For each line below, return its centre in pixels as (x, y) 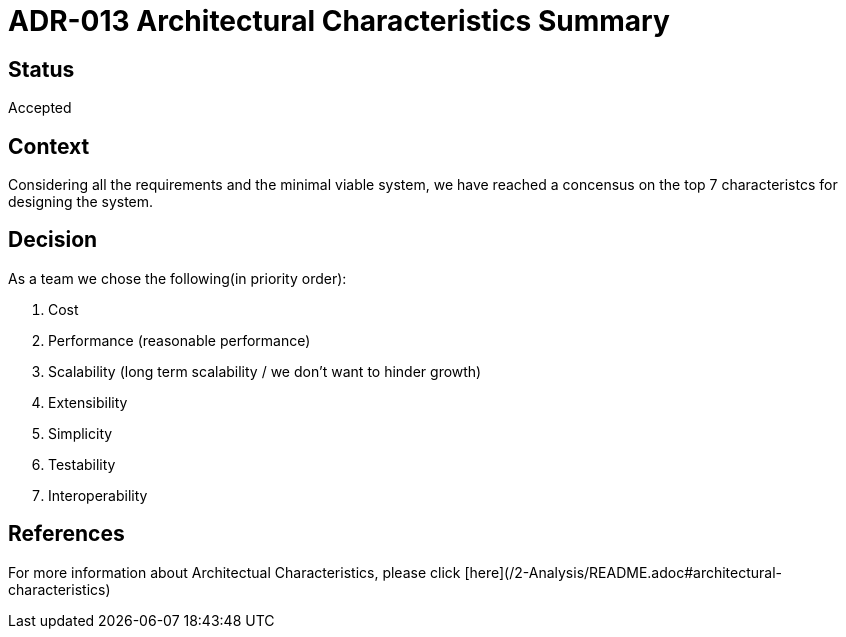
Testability (82, 464)
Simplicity (80, 433)
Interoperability (98, 495)
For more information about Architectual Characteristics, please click (234, 572)
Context (49, 146)
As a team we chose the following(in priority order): (177, 278)
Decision (53, 240)
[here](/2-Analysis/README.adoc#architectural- (623, 572)
